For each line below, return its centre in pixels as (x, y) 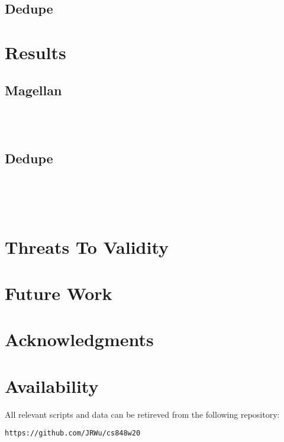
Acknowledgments (79, 339)
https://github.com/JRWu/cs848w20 (73, 433)
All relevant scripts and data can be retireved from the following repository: (142, 414)
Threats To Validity (87, 246)
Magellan (33, 90)
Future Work (59, 293)
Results (35, 52)
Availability (52, 385)
